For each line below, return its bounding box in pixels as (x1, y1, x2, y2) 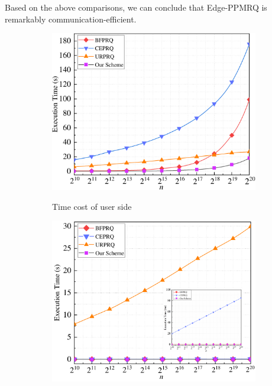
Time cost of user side (52, 200, 132, 212)
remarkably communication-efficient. (5, 12, 137, 25)
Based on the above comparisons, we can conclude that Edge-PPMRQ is (5, 1, 267, 13)
